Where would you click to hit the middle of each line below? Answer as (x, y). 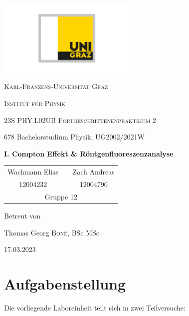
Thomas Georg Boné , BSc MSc (52, 232)
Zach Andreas (94, 172)
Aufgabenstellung (65, 283)
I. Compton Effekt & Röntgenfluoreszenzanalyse (89, 153)
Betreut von (22, 215)
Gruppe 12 (61, 196)
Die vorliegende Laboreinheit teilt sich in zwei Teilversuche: (95, 307)
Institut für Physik (35, 103)
